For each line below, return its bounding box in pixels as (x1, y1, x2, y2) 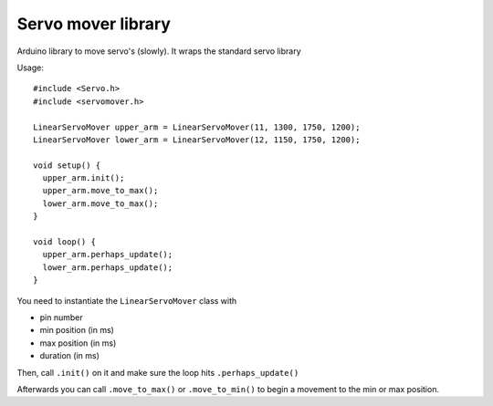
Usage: (16, 62, 45, 73)
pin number (39, 311, 83, 323)
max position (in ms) (39, 338, 117, 349)
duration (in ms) (39, 350, 100, 361)
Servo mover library (16, 14, 171, 34)
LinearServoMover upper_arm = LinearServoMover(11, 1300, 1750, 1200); (33, 121, 361, 132)
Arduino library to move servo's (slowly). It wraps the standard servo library (16, 46, 301, 57)
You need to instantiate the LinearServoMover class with (16, 295, 237, 306)
